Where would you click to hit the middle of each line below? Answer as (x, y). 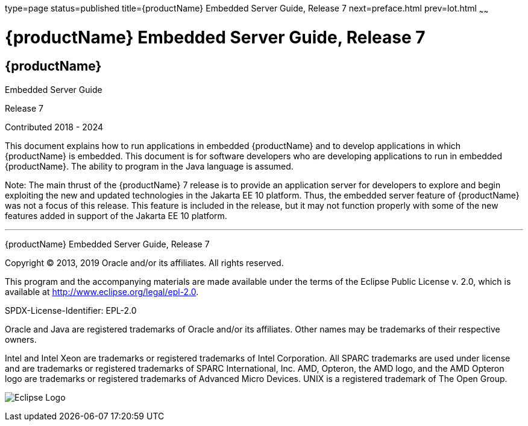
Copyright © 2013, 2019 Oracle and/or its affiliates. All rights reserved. (144, 262)
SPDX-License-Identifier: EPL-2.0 (71, 310)
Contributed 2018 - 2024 (54, 127)
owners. (21, 339)
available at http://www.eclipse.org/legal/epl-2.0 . (102, 291)
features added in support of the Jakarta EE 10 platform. (116, 215)
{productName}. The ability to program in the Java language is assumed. (149, 166)
